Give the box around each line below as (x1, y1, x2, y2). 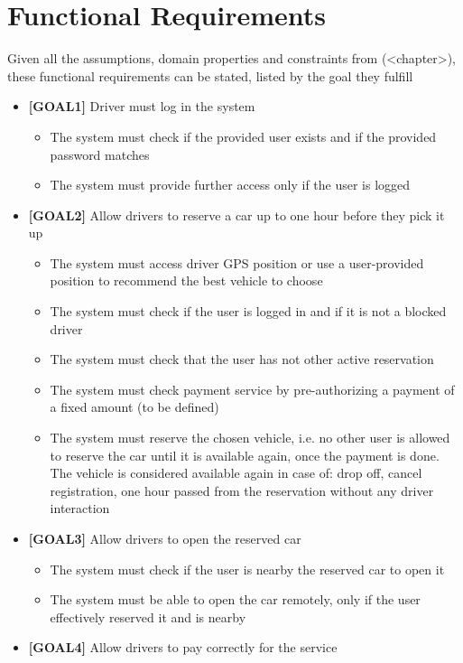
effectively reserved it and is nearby (50, 607, 246, 626)
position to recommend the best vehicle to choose (50, 271, 323, 290)
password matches (50, 145, 150, 163)
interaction (50, 499, 110, 518)
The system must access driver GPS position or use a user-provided (50, 253, 424, 272)
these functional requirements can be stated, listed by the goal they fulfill (7, 66, 413, 85)
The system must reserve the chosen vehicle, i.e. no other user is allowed (50, 428, 450, 447)
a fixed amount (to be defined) (50, 397, 219, 416)
